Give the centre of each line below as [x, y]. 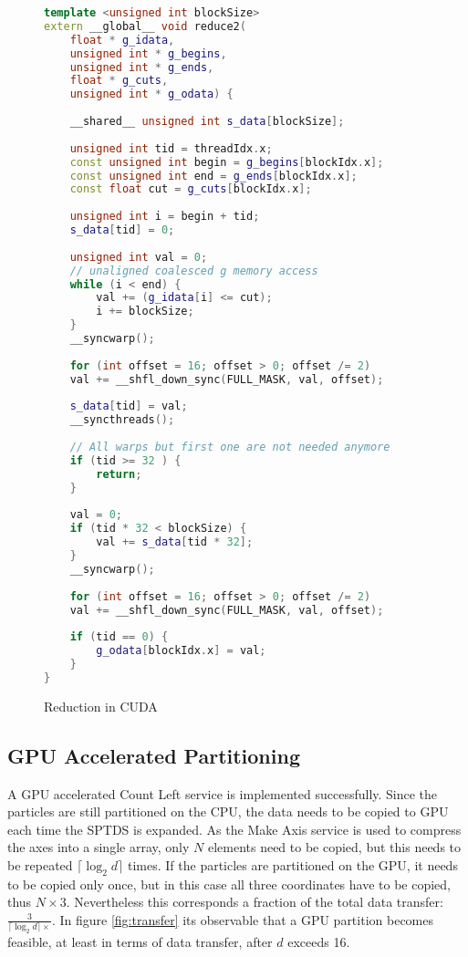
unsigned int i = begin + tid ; [165, 217]
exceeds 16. [319, 942]
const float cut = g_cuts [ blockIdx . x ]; [191, 189]
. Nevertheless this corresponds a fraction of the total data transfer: [255, 902]
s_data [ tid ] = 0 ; [122, 230]
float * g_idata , [122, 40]
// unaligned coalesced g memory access [194, 270]
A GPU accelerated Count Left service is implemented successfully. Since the [223, 793]
